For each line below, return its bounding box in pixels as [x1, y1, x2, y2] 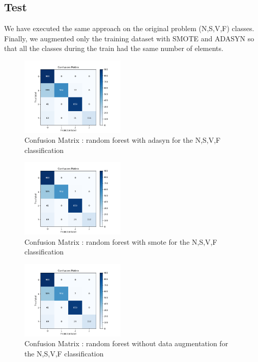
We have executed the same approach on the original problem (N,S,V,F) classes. [4, 23, 254, 34]
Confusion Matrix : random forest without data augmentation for [24, 338, 228, 349]
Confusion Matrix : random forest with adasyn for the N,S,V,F [24, 135, 221, 145]
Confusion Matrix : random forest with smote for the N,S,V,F [24, 236, 217, 247]
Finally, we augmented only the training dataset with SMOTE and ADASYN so [4, 33, 254, 43]
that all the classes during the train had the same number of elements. [4, 43, 223, 54]
